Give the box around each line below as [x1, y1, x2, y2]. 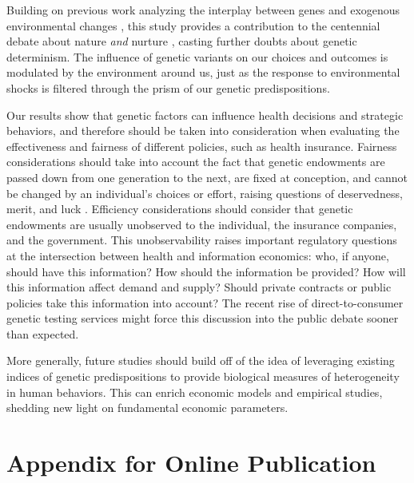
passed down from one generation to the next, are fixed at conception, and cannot [6, 168, 408, 185]
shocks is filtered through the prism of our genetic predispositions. [6, 79, 330, 96]
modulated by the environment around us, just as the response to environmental [6, 64, 400, 81]
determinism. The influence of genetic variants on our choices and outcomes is [6, 48, 388, 65]
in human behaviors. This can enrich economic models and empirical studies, [6, 383, 383, 400]
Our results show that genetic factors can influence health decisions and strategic [6, 106, 404, 123]
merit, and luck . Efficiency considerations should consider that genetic [6, 200, 353, 217]
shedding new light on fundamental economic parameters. [6, 399, 289, 416]
